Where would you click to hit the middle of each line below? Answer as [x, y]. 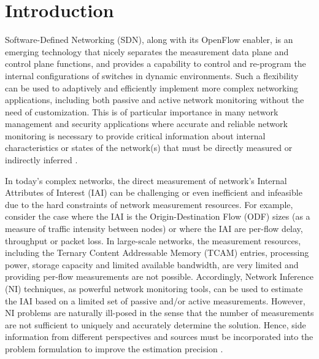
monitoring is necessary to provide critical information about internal [135, 135]
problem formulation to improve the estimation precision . [114, 348]
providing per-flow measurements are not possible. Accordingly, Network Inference [159, 276]
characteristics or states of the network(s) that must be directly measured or [149, 148]
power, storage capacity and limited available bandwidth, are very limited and [152, 264]
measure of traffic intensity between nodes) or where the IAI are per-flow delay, [154, 229]
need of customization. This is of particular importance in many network [142, 111]
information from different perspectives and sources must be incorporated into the [159, 337]
